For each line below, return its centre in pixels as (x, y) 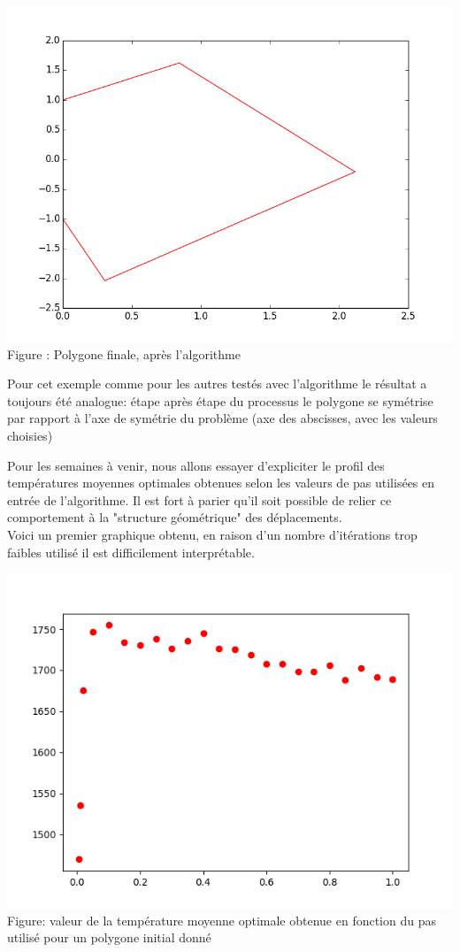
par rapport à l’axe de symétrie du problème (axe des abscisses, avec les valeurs (222, 418)
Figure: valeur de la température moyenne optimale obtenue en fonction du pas (222, 920)
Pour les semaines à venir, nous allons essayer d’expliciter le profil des (196, 465)
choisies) (30, 435)
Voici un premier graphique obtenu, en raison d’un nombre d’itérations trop (212, 534)
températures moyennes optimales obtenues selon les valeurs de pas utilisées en (221, 483)
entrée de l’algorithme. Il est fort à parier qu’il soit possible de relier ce (199, 499)
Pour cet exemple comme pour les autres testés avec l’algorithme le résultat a (217, 384)
